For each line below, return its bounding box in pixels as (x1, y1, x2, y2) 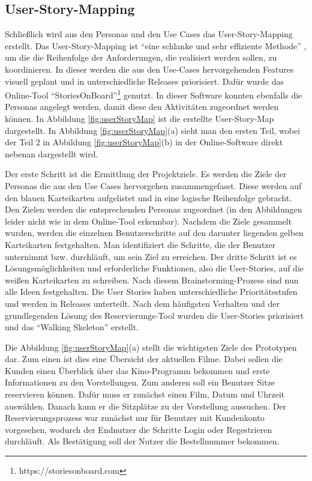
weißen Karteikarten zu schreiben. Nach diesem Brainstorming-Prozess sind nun (5, 273, 299, 286)
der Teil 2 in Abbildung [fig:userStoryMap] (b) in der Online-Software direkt (5, 136, 283, 148)
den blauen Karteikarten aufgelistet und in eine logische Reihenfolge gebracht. (5, 191, 292, 204)
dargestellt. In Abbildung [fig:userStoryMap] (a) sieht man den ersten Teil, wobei (5, 124, 301, 136)
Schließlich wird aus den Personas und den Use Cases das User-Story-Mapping (5, 28, 293, 40)
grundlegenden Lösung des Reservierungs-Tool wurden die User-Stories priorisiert (5, 309, 304, 321)
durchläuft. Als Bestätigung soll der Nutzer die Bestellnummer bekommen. (5, 435, 280, 447)
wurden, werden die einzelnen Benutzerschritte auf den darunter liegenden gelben (5, 226, 304, 239)
